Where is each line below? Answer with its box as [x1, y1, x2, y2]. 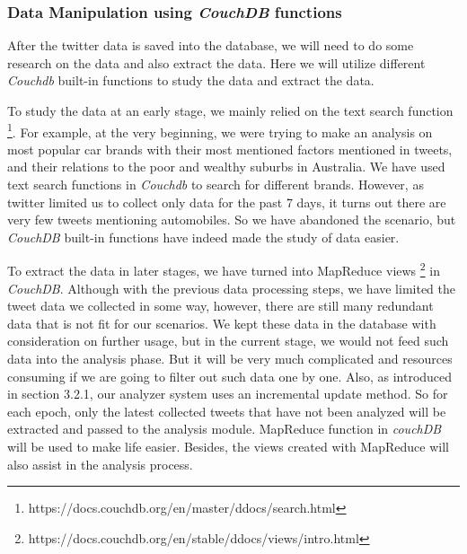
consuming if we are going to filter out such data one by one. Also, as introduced [7, 366, 453, 385]
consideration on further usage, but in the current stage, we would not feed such [7, 331, 449, 350]
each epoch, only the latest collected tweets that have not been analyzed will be [7, 401, 446, 420]
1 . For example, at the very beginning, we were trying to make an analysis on [7, 119, 433, 141]
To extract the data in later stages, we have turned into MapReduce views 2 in [7, 259, 440, 280]
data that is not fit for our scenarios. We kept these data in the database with [7, 313, 436, 332]
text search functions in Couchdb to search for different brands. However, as [7, 175, 424, 194]
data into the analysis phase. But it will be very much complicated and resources [7, 349, 453, 368]
